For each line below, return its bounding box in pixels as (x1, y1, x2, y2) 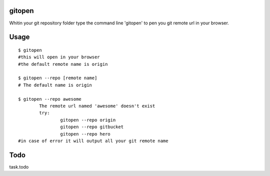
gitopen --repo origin (60, 117, 116, 123)
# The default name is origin (18, 82, 92, 88)
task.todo (9, 164, 29, 170)
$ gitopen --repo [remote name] (18, 75, 97, 81)
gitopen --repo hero (60, 131, 111, 137)
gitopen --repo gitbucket (60, 124, 124, 130)
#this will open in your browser (18, 54, 100, 60)
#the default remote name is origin (18, 61, 108, 67)
